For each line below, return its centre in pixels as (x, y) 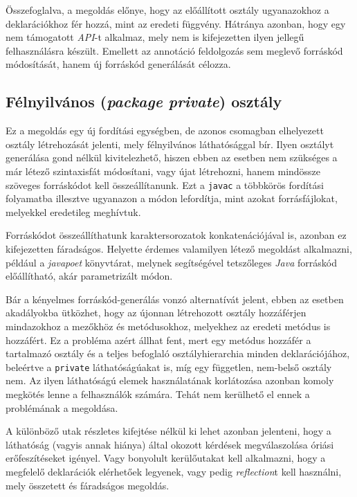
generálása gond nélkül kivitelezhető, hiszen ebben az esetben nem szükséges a (172, 157)
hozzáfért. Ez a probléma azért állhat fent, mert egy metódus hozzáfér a (158, 340)
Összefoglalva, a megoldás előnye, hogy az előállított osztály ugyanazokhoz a (167, 10)
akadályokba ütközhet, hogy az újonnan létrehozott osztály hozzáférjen (156, 313)
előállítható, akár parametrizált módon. (89, 276)
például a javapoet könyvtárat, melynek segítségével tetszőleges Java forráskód (171, 262)
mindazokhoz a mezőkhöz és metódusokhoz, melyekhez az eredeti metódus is (168, 326)
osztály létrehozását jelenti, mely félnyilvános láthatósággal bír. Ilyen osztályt (170, 144)
